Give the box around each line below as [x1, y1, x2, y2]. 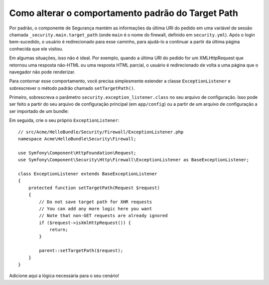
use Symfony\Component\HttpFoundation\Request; [18, 150, 136, 156]
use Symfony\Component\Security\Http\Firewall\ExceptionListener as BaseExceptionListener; [18, 157, 249, 163]
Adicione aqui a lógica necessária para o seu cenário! [9, 273, 120, 279]
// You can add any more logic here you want [39, 206, 152, 212]
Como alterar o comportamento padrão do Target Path [9, 7, 239, 18]
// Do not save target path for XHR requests [39, 199, 152, 205]
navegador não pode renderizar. [9, 69, 76, 75]
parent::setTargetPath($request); [39, 248, 124, 254]
